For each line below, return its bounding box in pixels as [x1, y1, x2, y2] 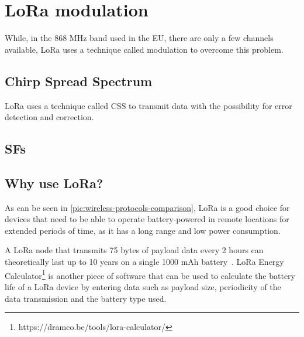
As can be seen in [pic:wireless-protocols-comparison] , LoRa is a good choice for [5, 201, 290, 213]
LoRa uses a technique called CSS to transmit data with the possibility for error [5, 99, 292, 111]
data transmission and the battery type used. [5, 292, 167, 304]
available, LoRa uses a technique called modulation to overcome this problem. [5, 43, 284, 55]
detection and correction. [5, 111, 94, 123]
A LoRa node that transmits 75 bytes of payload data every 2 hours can [5, 244, 264, 256]
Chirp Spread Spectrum [5, 72, 153, 90]
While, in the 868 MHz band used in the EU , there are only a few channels [5, 32, 274, 44]
